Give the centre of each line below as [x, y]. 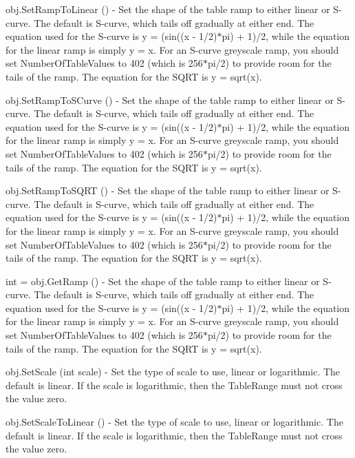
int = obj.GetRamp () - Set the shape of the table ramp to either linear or [163, 281]
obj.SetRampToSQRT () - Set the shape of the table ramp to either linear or [168, 190]
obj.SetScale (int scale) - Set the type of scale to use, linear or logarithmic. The [173, 372]
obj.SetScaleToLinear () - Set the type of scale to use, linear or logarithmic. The [174, 422]
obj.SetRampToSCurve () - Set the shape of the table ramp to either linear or [170, 100]
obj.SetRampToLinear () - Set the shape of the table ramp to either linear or [168, 9]
